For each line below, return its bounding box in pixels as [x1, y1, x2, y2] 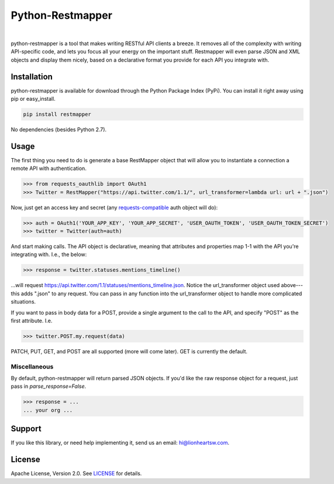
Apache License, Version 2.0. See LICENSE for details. [11, 470, 142, 477]
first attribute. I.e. [11, 317, 53, 324]
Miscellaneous [11, 362, 54, 370]
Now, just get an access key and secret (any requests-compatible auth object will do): [11, 204, 218, 211]
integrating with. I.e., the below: [11, 251, 87, 258]
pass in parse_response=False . [11, 383, 87, 390]
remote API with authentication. [11, 165, 87, 172]
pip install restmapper [23, 111, 92, 117]
